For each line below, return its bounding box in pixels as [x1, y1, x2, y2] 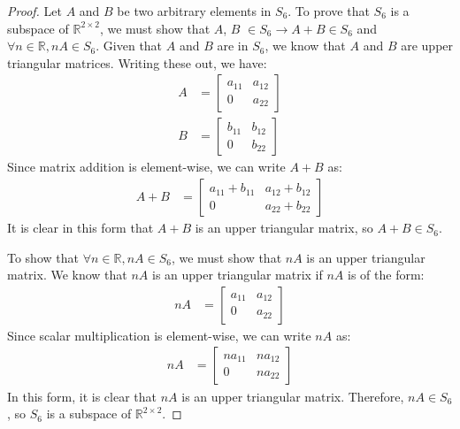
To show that [7, 248, 79, 266]
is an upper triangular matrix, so [195, 218, 373, 237]
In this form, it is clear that [7, 387, 157, 405]
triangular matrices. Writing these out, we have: [7, 53, 267, 72]
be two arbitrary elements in [117, 2, 272, 19]
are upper [401, 36, 454, 55]
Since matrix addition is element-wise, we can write [7, 157, 286, 176]
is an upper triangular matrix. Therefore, [181, 387, 404, 405]
